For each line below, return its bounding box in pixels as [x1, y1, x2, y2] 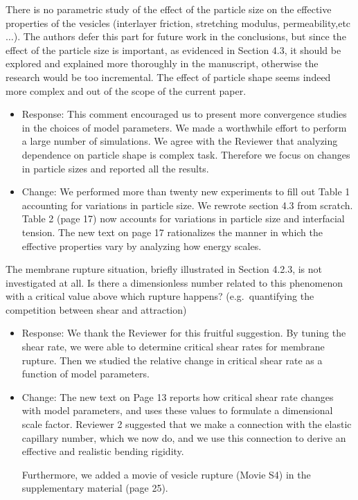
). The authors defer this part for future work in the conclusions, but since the [13, 29, 346, 44]
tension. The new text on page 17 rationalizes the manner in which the [21, 224, 323, 239]
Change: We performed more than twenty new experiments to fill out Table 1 [21, 184, 350, 199]
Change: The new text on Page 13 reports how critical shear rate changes [21, 389, 334, 404]
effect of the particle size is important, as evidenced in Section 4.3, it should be [6, 42, 341, 57]
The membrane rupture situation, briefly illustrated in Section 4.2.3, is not [6, 262, 323, 276]
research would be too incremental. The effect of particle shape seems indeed [6, 69, 331, 84]
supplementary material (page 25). [21, 481, 168, 495]
